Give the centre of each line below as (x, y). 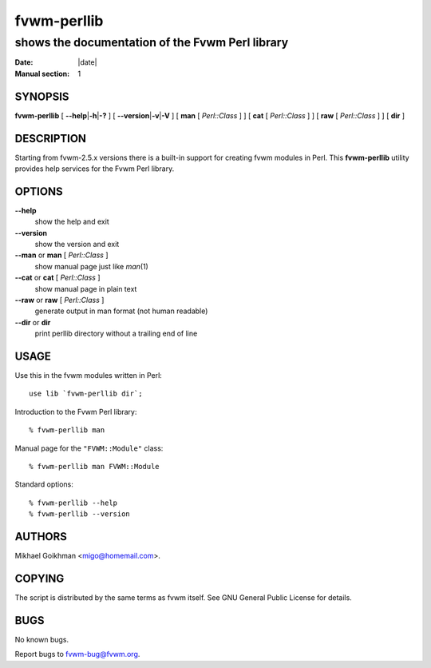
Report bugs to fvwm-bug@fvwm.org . (77, 654)
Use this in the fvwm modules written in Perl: (89, 376)
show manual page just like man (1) (92, 266)
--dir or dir (33, 322)
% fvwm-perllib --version (80, 514)
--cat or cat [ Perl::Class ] (57, 278)
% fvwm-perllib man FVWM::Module (94, 467)
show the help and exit (72, 222)
